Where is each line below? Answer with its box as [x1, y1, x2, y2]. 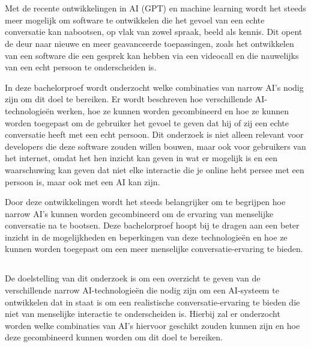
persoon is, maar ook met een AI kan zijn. [5, 175, 160, 188]
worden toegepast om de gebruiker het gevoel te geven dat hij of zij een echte [5, 116, 289, 129]
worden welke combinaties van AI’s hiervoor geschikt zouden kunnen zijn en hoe [5, 319, 300, 331]
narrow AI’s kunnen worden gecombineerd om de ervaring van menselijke [5, 207, 274, 220]
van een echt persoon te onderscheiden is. [5, 61, 157, 73]
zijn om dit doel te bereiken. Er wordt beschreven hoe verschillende [5, 93, 252, 105]
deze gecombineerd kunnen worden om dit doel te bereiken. [5, 331, 223, 343]
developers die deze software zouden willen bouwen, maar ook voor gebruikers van [5, 140, 306, 152]
